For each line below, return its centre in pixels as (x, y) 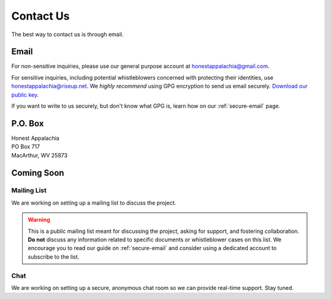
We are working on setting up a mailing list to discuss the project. (94, 203)
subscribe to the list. (54, 257)
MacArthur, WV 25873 (39, 155)
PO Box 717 (25, 146)
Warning (39, 220)
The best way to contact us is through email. (67, 34)
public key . (25, 94)
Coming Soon (38, 172)
